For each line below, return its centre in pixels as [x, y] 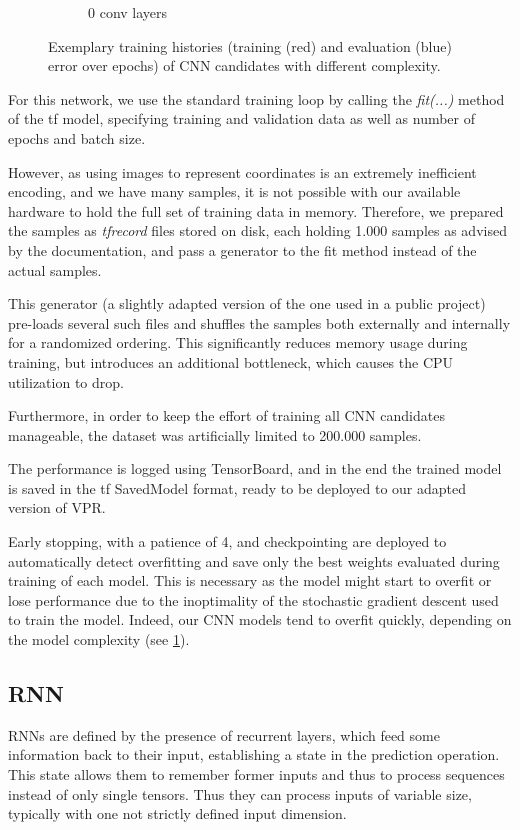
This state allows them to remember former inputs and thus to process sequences [256, 774]
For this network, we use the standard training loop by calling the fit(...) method [256, 98]
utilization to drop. [66, 381]
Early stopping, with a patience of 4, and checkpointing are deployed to [227, 541]
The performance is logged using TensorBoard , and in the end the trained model [255, 468]
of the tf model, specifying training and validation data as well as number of [242, 118]
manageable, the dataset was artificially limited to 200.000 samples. [215, 434]
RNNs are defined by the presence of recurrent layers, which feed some [224, 734]
